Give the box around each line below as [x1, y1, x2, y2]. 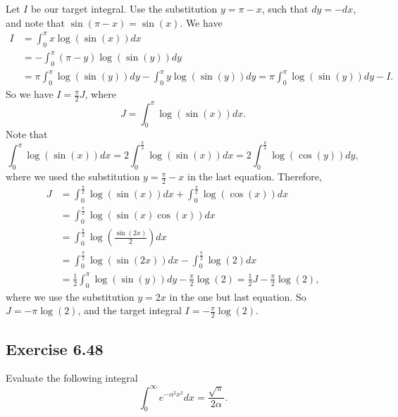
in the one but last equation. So [169, 289, 306, 304]
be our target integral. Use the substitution [30, 1, 218, 15]
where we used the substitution [6, 169, 140, 184]
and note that [6, 15, 66, 30]
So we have [6, 87, 54, 101]
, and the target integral [77, 303, 182, 318]
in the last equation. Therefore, [187, 169, 322, 184]
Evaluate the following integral [6, 371, 138, 385]
